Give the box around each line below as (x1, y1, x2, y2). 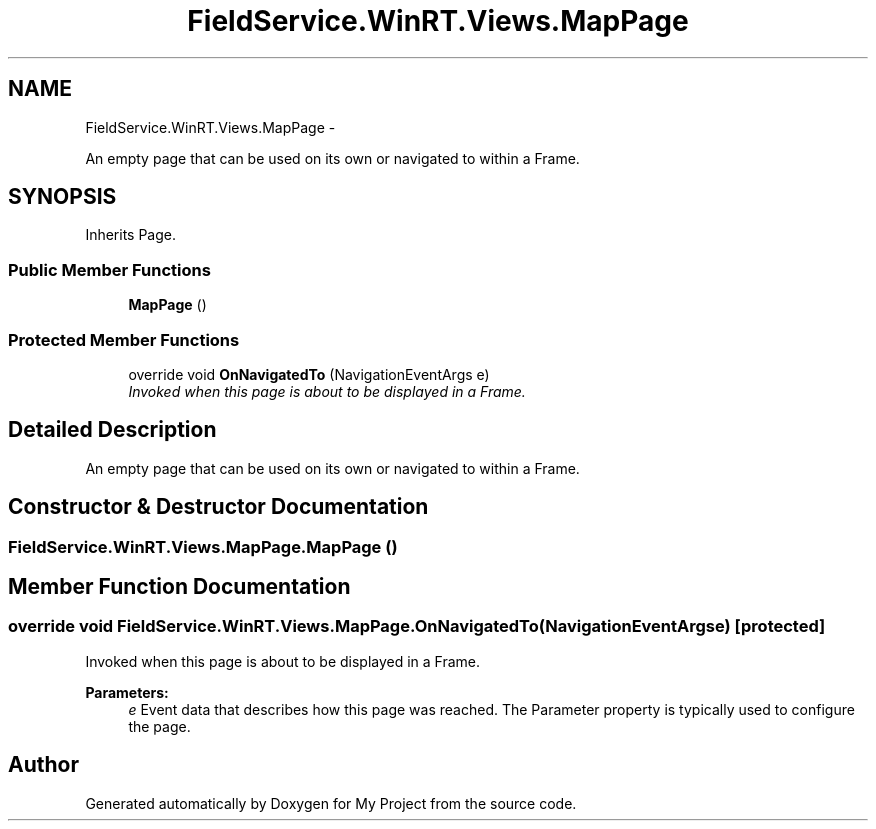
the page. (128, 717, 191, 735)
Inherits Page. (85, 226, 177, 244)
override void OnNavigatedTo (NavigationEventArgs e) (128, 365, 490, 383)
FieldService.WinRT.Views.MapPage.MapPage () (8, 536, 398, 557)
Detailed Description (8, 417, 217, 443)
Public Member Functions (8, 259, 211, 280)
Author (8, 752, 79, 778)
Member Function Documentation (8, 574, 351, 600)
